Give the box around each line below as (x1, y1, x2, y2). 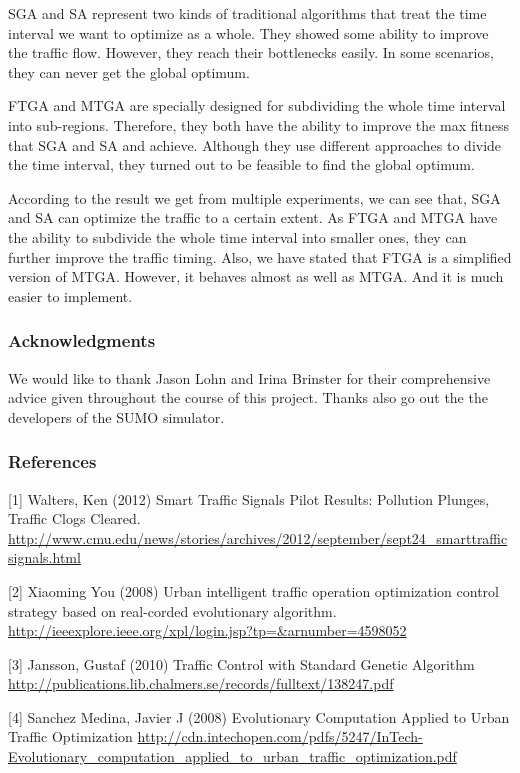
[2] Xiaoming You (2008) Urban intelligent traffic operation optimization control (8, 580, 499, 601)
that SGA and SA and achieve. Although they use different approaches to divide (8, 134, 502, 155)
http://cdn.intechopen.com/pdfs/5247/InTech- (137, 726, 423, 747)
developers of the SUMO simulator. (8, 406, 225, 427)
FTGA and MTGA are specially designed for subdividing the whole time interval (8, 95, 506, 116)
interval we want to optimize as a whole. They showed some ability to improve (8, 22, 489, 43)
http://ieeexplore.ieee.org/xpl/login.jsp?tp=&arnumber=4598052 (8, 620, 407, 641)
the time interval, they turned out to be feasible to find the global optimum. (8, 154, 475, 175)
